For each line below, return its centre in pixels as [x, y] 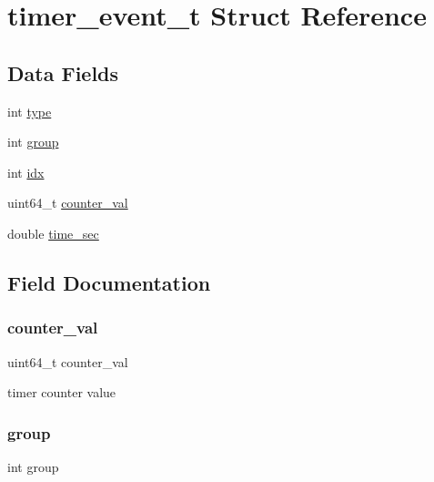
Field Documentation [109, 282]
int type [30, 111]
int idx [26, 172]
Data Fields [63, 72]
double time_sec [53, 233]
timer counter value [62, 392]
